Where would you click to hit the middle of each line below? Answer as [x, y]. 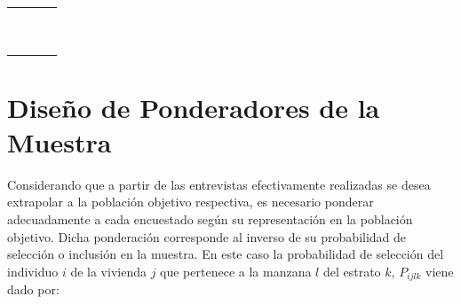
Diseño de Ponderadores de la [194, 107]
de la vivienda [108, 271]
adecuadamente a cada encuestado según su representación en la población [210, 219]
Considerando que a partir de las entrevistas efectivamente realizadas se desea [219, 184]
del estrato [352, 271]
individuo [33, 271]
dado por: [33, 289]
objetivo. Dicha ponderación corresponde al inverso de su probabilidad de [207, 236]
